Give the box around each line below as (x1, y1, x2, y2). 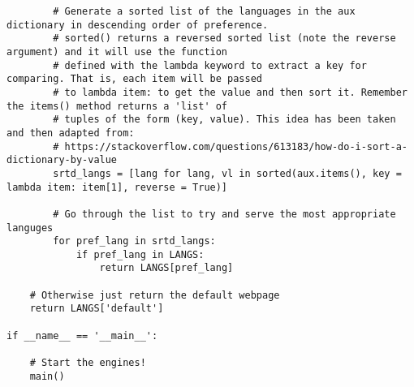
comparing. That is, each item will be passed (6, 73, 262, 85)
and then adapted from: (6, 127, 135, 139)
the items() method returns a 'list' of (6, 100, 228, 112)
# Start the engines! (29, 357, 146, 369)
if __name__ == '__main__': (6, 329, 158, 342)
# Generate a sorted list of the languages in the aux (53, 6, 356, 17)
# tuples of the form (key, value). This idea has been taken (53, 114, 396, 126)
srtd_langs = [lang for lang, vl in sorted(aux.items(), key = (53, 167, 402, 179)
